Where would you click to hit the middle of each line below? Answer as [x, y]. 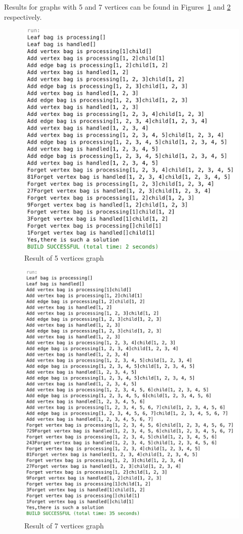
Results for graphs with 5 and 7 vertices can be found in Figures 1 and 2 [117, 7]
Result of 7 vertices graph [64, 525]
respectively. [23, 16]
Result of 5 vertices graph [64, 257]
